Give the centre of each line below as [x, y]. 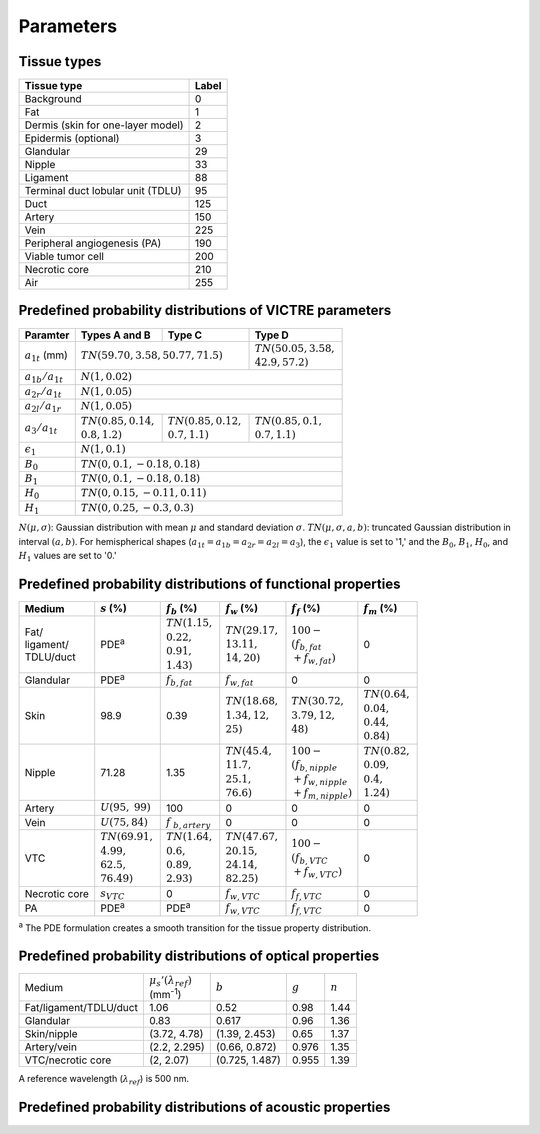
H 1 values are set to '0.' [67, 557]
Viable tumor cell [64, 257]
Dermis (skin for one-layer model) [104, 125]
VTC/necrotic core [68, 1060]
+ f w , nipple [320, 779]
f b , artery [188, 822]
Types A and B [115, 335]
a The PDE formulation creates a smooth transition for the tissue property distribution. [195, 927]
